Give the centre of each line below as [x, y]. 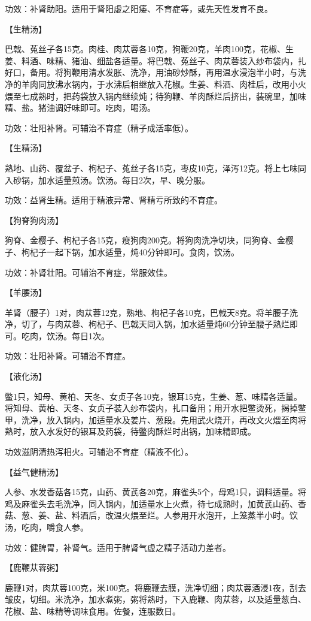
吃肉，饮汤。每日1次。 [65, 335]
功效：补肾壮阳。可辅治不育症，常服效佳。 [89, 272]
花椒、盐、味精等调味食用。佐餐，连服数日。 [93, 611]
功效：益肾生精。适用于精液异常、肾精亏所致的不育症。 [114, 200]
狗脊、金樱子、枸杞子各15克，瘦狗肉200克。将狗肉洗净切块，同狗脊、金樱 [149, 240]
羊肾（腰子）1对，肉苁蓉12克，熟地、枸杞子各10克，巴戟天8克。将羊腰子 [147, 312]
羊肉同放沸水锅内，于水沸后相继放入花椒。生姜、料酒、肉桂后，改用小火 [164, 84]
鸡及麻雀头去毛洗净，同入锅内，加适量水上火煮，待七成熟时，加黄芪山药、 [151, 503]
